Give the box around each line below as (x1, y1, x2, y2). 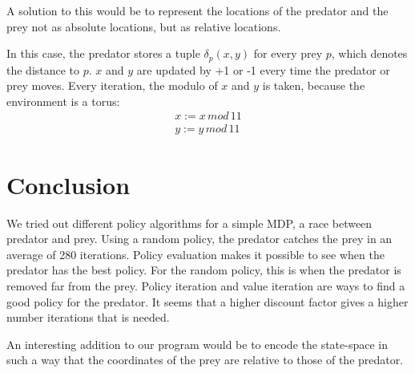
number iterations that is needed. (6, 309, 170, 326)
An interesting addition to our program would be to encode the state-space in (6, 335, 388, 352)
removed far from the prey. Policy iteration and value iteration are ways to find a (6, 277, 405, 294)
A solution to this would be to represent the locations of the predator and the (6, 2, 389, 18)
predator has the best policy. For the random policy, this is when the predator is (6, 262, 401, 278)
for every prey (253, 45, 323, 62)
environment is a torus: (6, 92, 120, 109)
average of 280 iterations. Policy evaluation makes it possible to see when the (6, 245, 385, 262)
